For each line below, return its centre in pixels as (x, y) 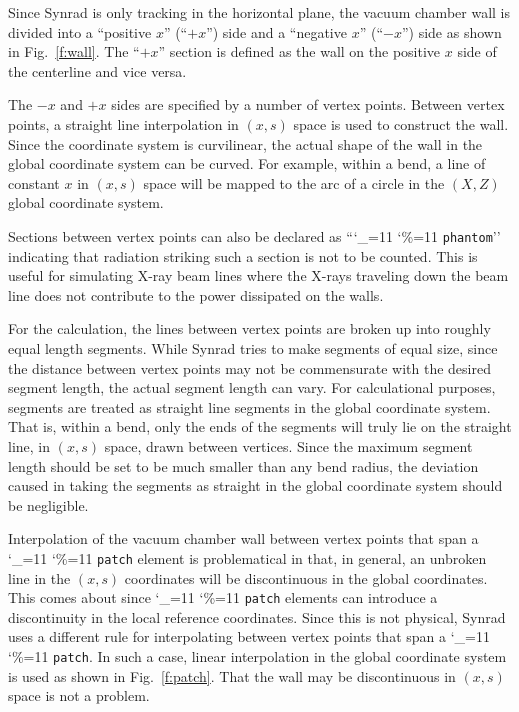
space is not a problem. (79, 695)
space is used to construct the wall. (401, 123)
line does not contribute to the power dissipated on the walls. (196, 294)
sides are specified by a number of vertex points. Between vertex (308, 104)
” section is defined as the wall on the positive (299, 51)
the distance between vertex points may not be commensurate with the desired (249, 367)
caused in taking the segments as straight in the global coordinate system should (255, 485)
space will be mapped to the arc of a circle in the (294, 182)
